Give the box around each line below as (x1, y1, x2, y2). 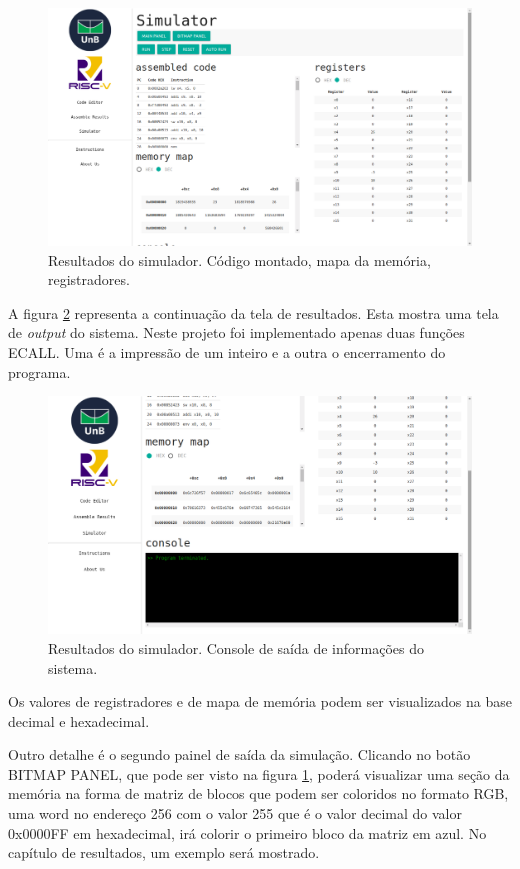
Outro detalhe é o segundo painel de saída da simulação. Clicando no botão (8, 744, 471, 765)
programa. (8, 361, 71, 382)
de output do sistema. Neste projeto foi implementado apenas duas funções (8, 322, 465, 343)
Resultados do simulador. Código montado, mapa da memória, (48, 249, 431, 270)
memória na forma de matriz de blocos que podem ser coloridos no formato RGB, (8, 783, 509, 804)
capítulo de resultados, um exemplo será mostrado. (8, 842, 320, 863)
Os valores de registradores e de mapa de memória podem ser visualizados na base (8, 691, 512, 712)
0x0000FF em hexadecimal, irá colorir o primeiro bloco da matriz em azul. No (8, 822, 487, 843)
